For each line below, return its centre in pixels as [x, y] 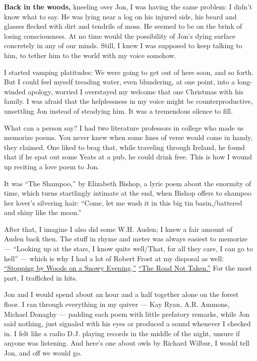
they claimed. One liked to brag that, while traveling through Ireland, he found [125, 147]
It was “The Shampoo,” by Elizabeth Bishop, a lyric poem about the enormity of [128, 183]
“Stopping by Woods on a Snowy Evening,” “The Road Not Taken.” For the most [128, 268]
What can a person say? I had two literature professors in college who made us [124, 127]
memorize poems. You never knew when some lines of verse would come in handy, [128, 137]
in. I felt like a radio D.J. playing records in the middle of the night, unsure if [122, 333]
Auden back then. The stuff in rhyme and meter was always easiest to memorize [126, 239]
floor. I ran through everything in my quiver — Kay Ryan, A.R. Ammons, [117, 304]
